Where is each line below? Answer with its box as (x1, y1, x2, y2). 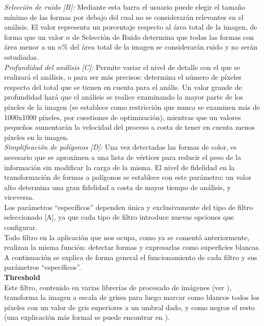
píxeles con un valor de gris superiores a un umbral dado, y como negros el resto (4, 301, 255, 312)
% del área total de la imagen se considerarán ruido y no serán (62, 41, 257, 52)
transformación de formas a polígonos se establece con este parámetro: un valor (4, 172, 252, 182)
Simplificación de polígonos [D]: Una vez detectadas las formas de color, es (4, 142, 237, 152)
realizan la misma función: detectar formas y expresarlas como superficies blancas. (4, 242, 260, 252)
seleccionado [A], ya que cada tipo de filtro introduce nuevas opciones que (4, 212, 234, 222)
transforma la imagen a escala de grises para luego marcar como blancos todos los (4, 292, 259, 302)
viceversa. (4, 192, 34, 202)
